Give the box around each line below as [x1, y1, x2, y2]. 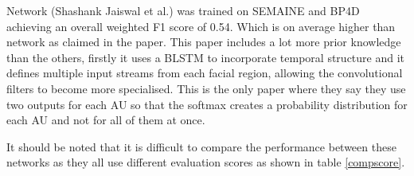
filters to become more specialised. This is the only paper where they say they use [6, 80, 406, 96]
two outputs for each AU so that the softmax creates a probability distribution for [6, 96, 408, 112]
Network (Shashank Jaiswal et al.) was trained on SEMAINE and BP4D [6, 2, 360, 18]
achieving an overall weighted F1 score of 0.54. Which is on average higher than [6, 18, 396, 34]
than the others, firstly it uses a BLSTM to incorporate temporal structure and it [6, 49, 405, 65]
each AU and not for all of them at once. [6, 111, 205, 128]
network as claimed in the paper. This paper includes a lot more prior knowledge [6, 33, 401, 50]
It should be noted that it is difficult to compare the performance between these [6, 138, 396, 154]
